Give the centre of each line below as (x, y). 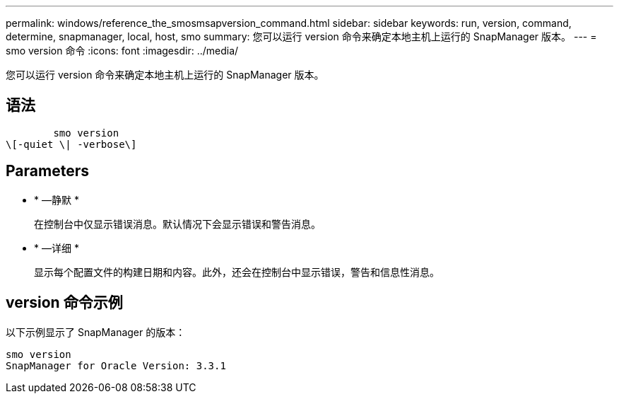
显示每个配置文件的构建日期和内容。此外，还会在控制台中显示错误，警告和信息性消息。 (237, 272)
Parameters (47, 171)
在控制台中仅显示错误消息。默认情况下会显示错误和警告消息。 (177, 224)
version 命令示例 (64, 303)
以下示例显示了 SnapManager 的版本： (96, 332)
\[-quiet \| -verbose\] (71, 144)
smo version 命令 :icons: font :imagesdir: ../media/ (122, 51)
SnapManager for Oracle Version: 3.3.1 (116, 365)
